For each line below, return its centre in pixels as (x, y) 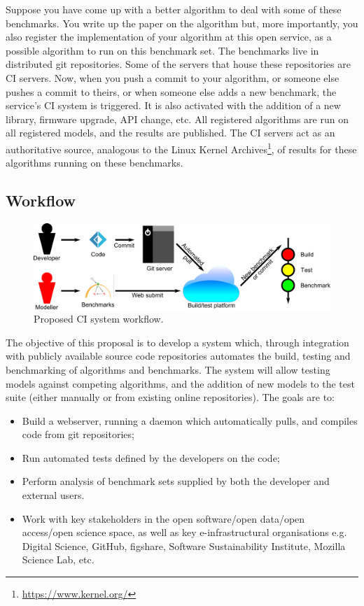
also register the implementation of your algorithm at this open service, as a (169, 37)
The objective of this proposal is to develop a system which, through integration (177, 342)
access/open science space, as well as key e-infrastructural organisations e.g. (184, 532)
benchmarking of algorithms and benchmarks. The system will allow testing (168, 369)
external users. (53, 495)
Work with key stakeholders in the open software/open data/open (163, 518)
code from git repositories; (78, 434)
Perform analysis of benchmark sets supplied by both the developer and (176, 481)
